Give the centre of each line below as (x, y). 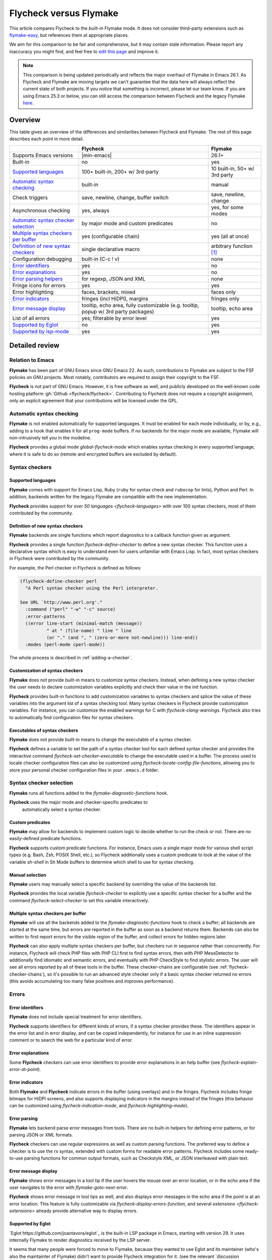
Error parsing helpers (38, 279)
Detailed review (35, 345)
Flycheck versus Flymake (64, 13)
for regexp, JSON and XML (113, 279)
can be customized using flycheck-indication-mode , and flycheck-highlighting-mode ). (99, 1106)
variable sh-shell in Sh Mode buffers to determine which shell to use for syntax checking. (102, 862)
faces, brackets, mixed (108, 292)
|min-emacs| (96, 155)
